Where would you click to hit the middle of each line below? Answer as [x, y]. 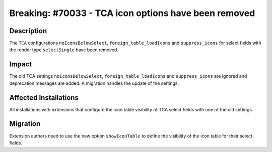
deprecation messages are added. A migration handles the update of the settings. [94, 83]
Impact [21, 64]
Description [28, 31]
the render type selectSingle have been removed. [64, 50]
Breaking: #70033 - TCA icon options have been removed [132, 13]
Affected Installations [44, 98]
